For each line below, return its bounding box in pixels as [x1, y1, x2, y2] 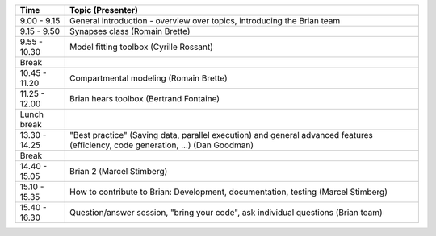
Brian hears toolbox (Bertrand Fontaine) [69, 93, 220, 104]
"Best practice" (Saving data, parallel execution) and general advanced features [69, 130, 373, 140]
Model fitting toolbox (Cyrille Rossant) [69, 41, 214, 52]
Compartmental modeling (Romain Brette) [69, 72, 228, 84]
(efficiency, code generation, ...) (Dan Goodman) [69, 139, 254, 151]
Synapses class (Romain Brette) [69, 26, 191, 36]
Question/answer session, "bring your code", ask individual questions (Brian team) [69, 207, 383, 217]
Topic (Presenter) [69, 5, 139, 15]
